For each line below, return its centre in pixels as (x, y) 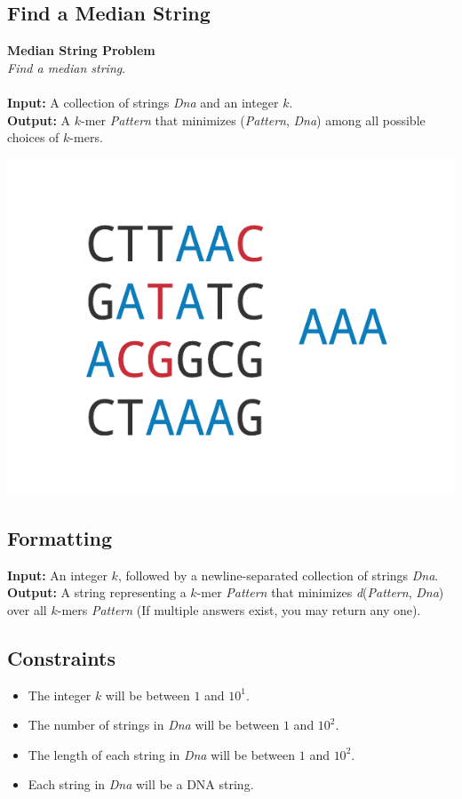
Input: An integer (57, 575)
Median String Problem (81, 50)
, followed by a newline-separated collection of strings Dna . (278, 575)
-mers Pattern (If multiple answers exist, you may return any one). (239, 609)
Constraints (61, 657)
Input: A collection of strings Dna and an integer (143, 102)
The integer (60, 695)
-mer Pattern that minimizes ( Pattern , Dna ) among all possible (253, 120)
